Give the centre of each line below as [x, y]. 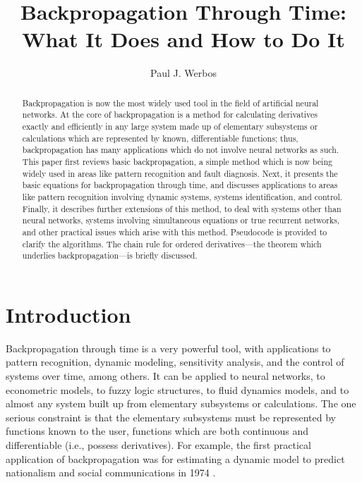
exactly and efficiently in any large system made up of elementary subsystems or [170, 126]
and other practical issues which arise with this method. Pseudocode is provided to [175, 231]
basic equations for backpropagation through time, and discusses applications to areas [180, 185]
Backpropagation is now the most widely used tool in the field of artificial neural [170, 103]
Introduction [68, 314]
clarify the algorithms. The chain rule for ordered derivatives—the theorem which [172, 243]
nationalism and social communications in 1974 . [111, 472]
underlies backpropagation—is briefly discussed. [110, 255]
